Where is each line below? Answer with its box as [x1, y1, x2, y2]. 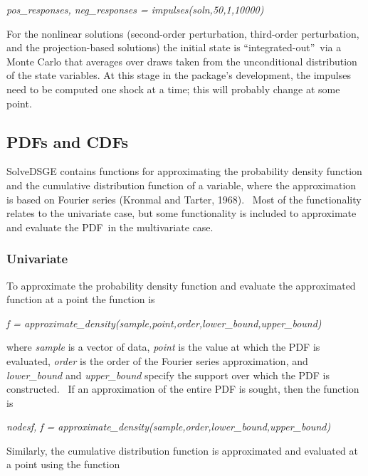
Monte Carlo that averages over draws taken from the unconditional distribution [6, 53, 357, 68]
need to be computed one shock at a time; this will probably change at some [6, 81, 340, 96]
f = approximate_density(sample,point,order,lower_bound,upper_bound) [6, 315, 322, 330]
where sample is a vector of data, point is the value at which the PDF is [6, 339, 320, 354]
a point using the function [6, 457, 120, 472]
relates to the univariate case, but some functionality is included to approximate [6, 206, 357, 221]
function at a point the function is [6, 292, 155, 307]
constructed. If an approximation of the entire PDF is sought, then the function [6, 381, 359, 396]
